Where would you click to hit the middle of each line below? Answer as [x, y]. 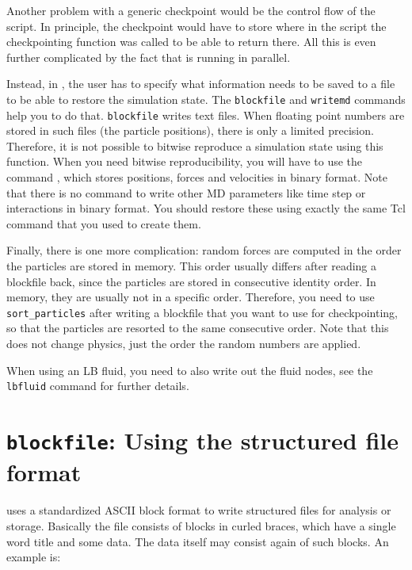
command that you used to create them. [104, 223]
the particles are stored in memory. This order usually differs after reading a [192, 266]
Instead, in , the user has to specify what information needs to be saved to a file [201, 84]
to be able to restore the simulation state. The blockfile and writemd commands [206, 99]
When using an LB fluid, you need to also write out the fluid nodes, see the [190, 370]
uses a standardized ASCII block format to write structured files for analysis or [199, 510]
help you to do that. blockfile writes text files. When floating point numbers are [206, 115]
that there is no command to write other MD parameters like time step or [186, 192]
